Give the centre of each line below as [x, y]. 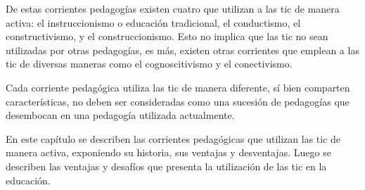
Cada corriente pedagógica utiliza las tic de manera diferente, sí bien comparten [178, 87]
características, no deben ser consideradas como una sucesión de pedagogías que [178, 101]
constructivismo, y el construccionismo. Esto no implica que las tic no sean [167, 36]
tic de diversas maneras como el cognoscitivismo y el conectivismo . [149, 64]
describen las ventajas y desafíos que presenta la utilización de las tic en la [166, 166]
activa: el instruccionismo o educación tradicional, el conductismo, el [153, 22]
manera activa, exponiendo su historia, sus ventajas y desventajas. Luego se [168, 152]
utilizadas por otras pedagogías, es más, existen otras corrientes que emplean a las [182, 50]
